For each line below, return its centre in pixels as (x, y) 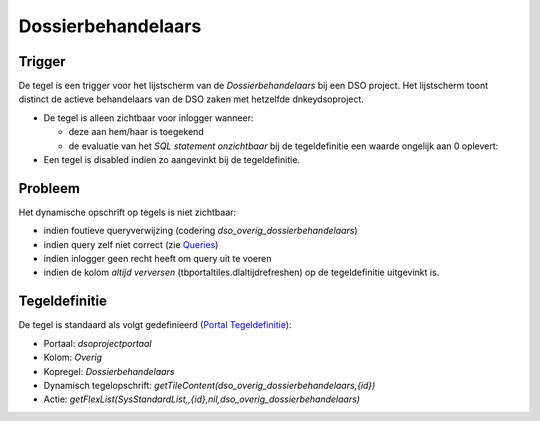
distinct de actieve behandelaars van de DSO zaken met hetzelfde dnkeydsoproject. (191, 99)
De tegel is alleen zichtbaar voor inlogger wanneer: (148, 117)
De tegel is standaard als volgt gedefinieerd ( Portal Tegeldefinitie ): (155, 325)
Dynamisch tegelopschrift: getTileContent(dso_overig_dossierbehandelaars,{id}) (209, 385)
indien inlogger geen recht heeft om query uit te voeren (157, 259)
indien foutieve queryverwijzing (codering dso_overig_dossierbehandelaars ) (201, 231)
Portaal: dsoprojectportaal (97, 343)
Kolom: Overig (73, 357)
